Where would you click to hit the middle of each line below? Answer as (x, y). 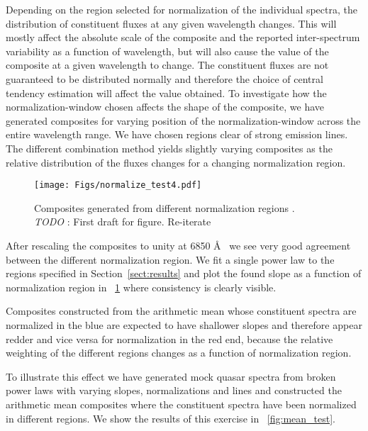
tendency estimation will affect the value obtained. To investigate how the (166, 93)
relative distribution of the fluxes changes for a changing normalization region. (176, 162)
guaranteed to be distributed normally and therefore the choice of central (165, 78)
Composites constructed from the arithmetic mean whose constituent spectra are (181, 311)
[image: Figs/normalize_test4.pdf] (118, 185)
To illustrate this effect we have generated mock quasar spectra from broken (171, 376)
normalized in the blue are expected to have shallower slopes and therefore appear (184, 324)
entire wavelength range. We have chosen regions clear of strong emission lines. (177, 134)
